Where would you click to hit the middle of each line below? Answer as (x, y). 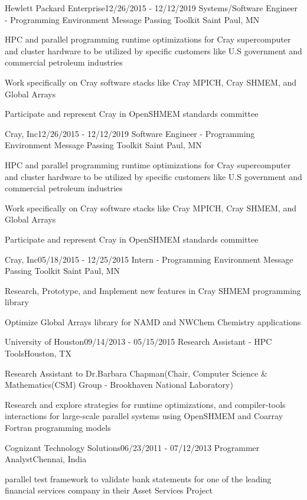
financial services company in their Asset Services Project (109, 490)
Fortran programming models (58, 428)
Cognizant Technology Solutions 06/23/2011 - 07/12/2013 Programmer (132, 447)
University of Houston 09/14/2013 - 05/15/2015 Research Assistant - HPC (138, 341)
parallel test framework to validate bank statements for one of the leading (138, 478)
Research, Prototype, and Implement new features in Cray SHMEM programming (153, 290)
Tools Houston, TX (38, 353)
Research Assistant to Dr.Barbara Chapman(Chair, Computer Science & (136, 373)
